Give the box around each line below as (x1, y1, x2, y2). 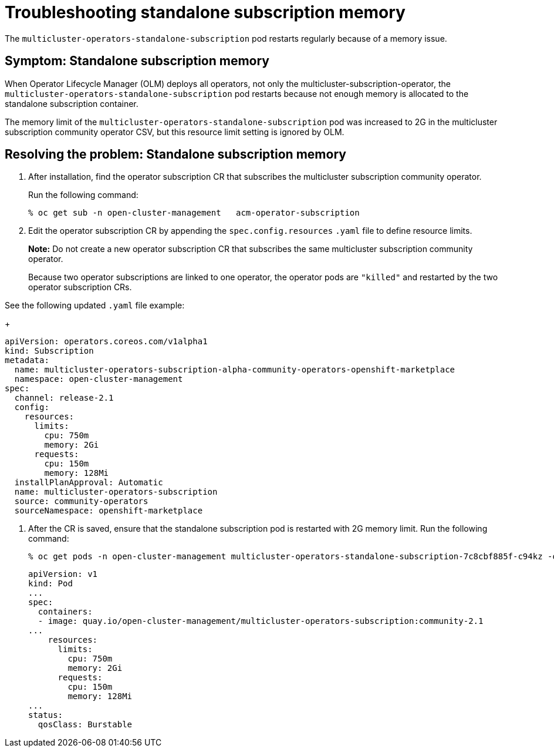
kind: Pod (28, 579, 73, 589)
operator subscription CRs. (28, 282, 132, 293)
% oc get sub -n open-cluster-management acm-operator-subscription (28, 208, 360, 218)
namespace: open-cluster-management (14, 374, 183, 384)
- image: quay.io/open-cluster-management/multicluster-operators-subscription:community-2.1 (38, 616, 484, 626)
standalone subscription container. (5, 98, 138, 109)
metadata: (5, 355, 49, 365)
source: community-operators (14, 496, 148, 506)
